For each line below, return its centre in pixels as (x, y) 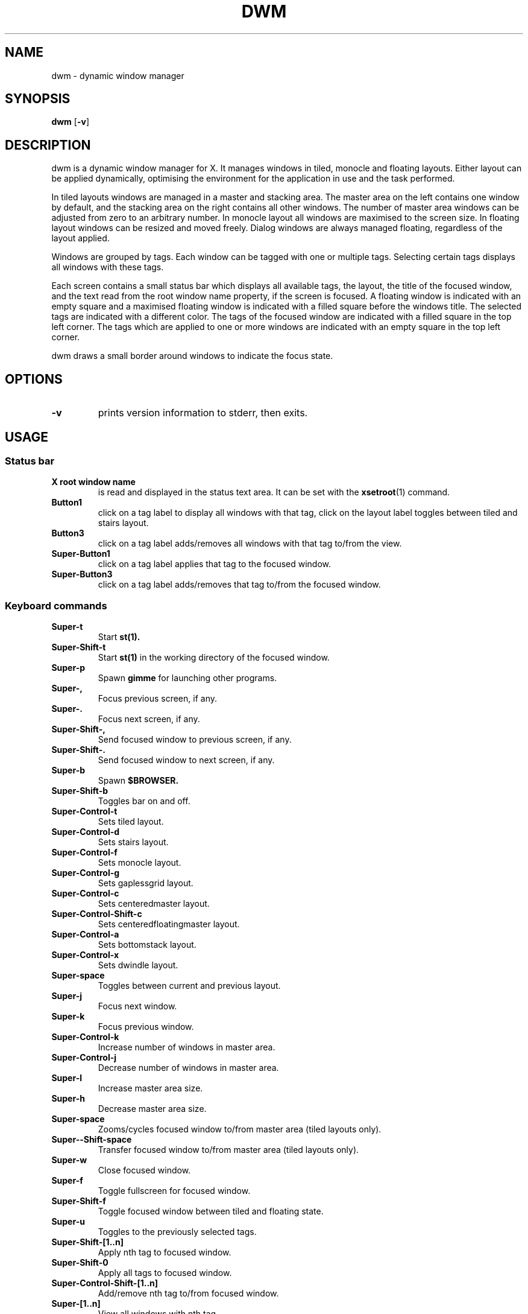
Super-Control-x (85, 955)
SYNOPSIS (38, 99)
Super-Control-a (85, 935)
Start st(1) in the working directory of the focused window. (214, 658)
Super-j (67, 996)
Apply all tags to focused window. (165, 1273)
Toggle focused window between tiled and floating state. (211, 1211)
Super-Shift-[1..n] (87, 1242)
